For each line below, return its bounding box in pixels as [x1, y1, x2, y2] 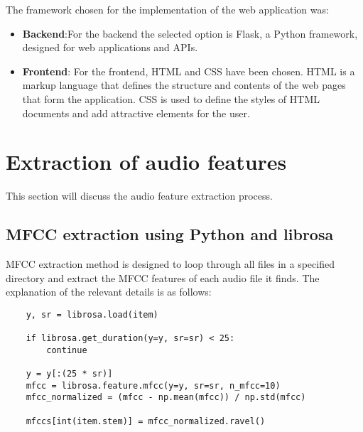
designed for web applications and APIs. [22, 40, 198, 55]
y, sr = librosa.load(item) [26, 309, 158, 320]
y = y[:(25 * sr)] [26, 369, 113, 379]
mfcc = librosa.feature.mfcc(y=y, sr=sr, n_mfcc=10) [26, 380, 281, 391]
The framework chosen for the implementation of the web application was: [6, 2, 329, 16]
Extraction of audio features [6, 147, 287, 176]
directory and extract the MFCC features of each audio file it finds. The [6, 270, 320, 285]
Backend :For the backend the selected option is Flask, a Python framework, [22, 26, 358, 40]
